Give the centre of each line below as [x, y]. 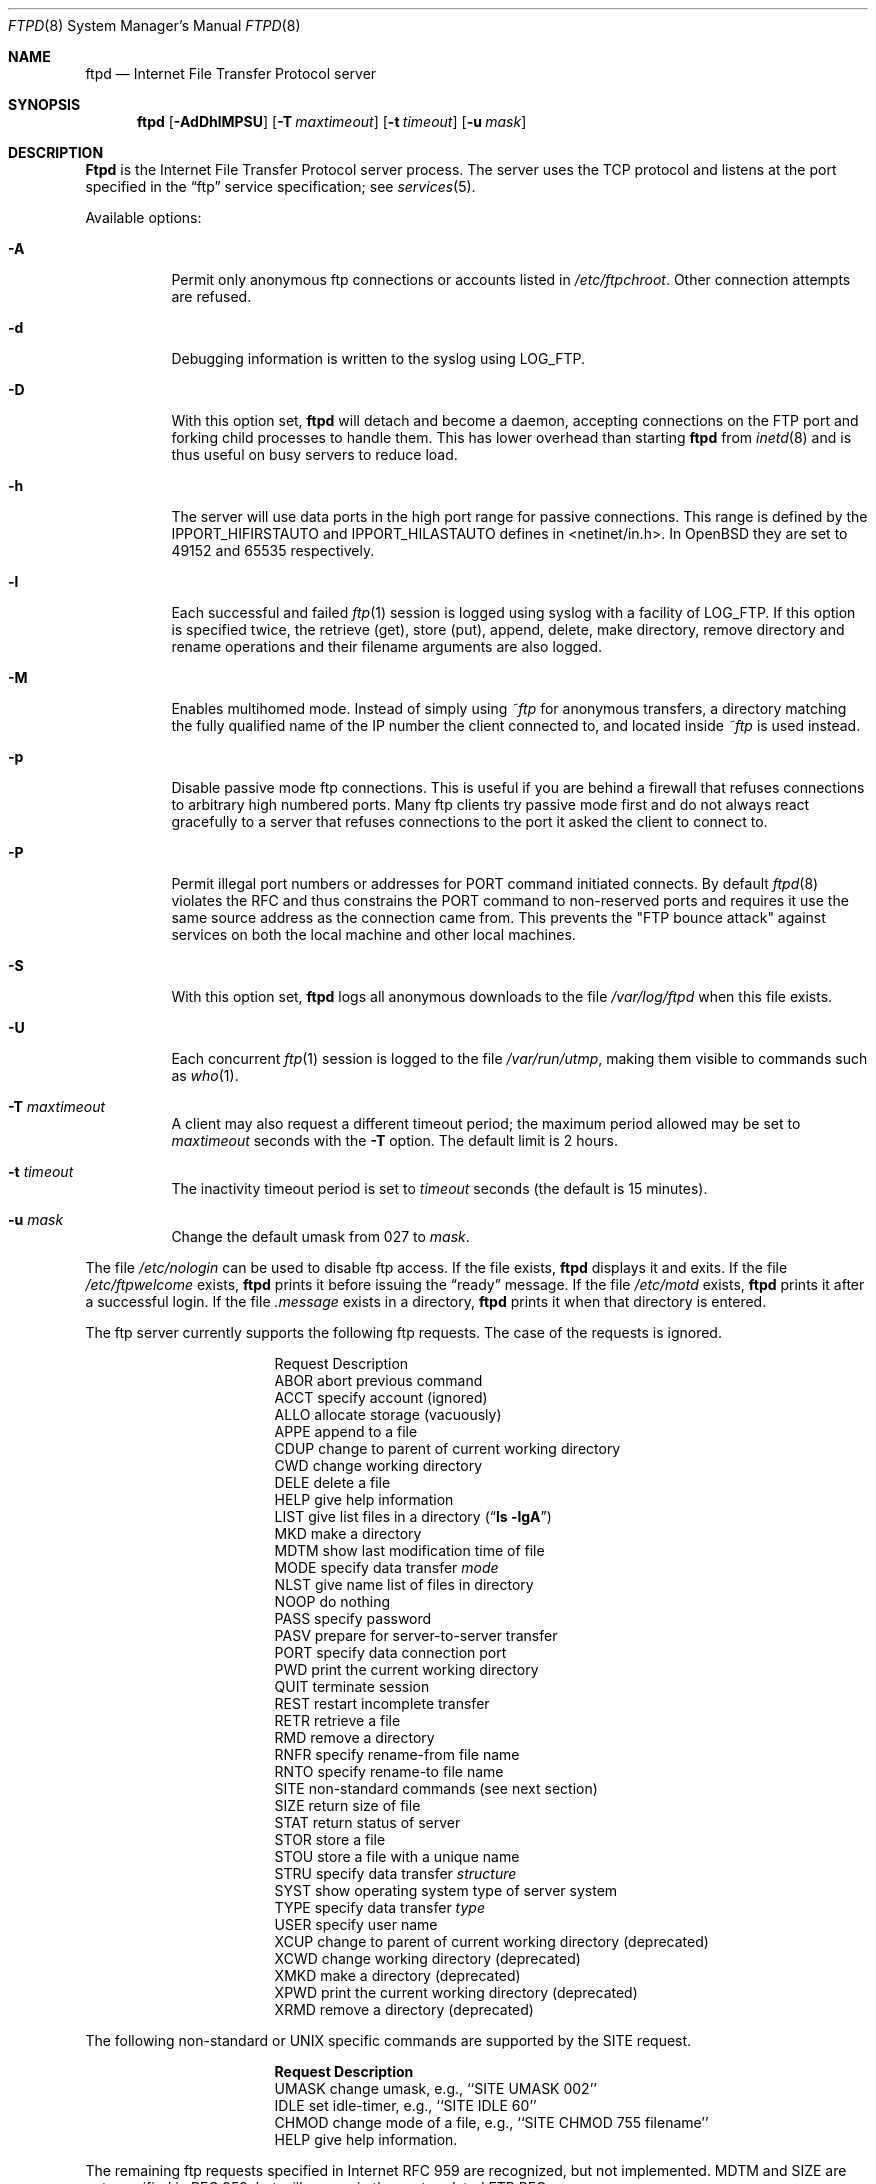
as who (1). [205, 1075]
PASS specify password [353, 1618]
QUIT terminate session [352, 1686]
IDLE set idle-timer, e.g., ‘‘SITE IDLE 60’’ [405, 2105]
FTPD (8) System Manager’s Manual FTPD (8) [154, 25]
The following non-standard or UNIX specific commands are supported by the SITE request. [388, 2040]
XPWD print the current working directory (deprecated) [456, 1992]
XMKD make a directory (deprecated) [397, 1975]
